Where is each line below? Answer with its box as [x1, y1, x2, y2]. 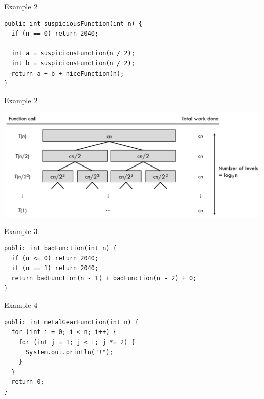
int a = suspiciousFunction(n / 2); [11, 50, 135, 57]
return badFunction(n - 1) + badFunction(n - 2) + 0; [11, 275, 197, 282]
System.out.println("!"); [25, 348, 113, 356]
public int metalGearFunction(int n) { [4, 318, 139, 326]
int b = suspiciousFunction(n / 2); [11, 59, 135, 67]
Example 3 [4, 225, 38, 236]
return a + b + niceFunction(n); [11, 70, 124, 77]
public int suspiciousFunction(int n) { [4, 20, 143, 27]
